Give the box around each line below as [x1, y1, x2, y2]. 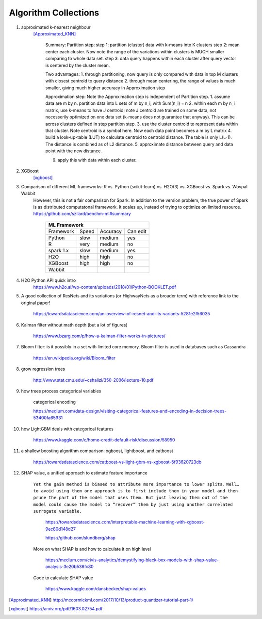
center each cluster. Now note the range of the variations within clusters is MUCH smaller [45, 49, 225, 54]
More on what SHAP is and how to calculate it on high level [33, 546, 151, 552]
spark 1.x [48, 247, 69, 254]
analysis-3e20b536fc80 [45, 564, 94, 570]
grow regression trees [21, 366, 65, 372]
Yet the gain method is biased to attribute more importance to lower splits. [33, 481, 226, 487]
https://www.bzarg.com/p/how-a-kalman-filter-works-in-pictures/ [33, 333, 166, 339]
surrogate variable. [33, 508, 82, 514]
